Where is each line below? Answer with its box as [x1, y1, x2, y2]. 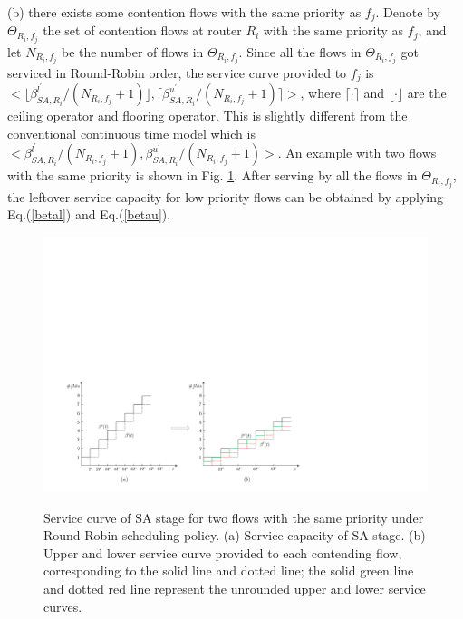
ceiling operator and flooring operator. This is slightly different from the [7, 106, 408, 125]
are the [407, 83, 447, 102]
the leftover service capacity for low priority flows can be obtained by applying [7, 187, 444, 206]
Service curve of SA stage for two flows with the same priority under [43, 508, 424, 527]
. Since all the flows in [238, 42, 362, 61]
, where [300, 83, 341, 102]
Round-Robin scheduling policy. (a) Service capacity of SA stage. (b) [43, 526, 426, 545]
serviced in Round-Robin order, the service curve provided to [7, 63, 347, 82]
